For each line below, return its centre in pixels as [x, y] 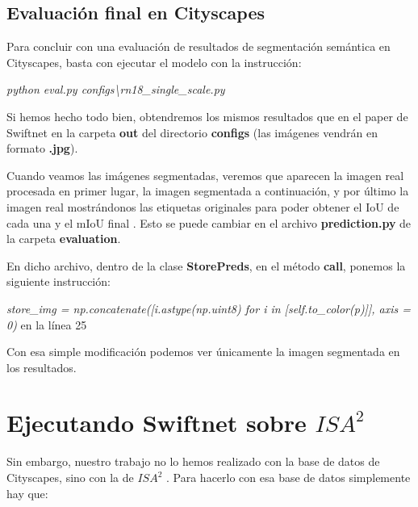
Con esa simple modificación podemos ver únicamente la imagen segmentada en [203, 352]
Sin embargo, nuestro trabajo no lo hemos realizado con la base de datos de [193, 461]
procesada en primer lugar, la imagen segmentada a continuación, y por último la [208, 191]
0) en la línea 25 [47, 324]
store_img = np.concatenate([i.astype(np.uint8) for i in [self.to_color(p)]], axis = [209, 308]
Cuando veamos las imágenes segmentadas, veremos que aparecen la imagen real [205, 175]
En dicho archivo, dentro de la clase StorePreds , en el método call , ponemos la [206, 265]
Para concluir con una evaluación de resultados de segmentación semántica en [199, 46]
